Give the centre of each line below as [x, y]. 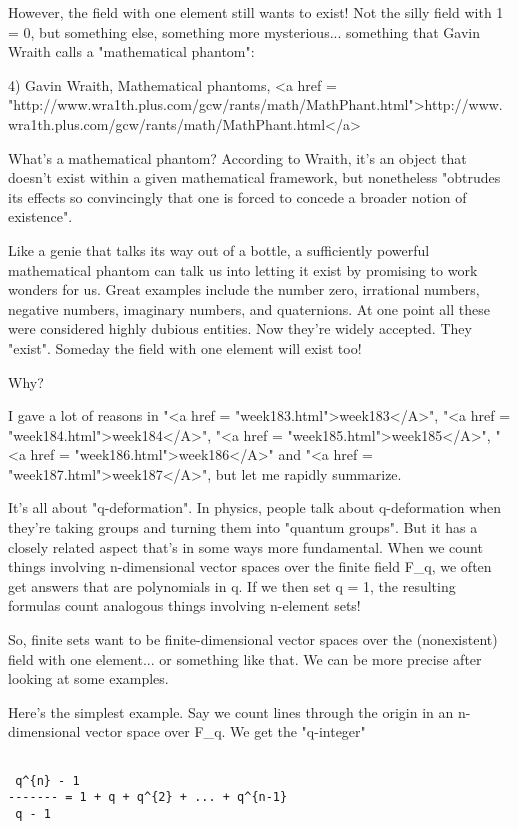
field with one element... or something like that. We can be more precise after [245, 658]
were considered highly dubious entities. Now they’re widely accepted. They [240, 328]
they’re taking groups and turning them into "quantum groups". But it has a [243, 527]
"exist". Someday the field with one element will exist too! [185, 347]
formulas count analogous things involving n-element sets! [184, 605]
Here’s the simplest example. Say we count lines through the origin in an [231, 711]
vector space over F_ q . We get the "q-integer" [225, 731]
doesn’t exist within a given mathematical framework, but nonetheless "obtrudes [254, 177]
